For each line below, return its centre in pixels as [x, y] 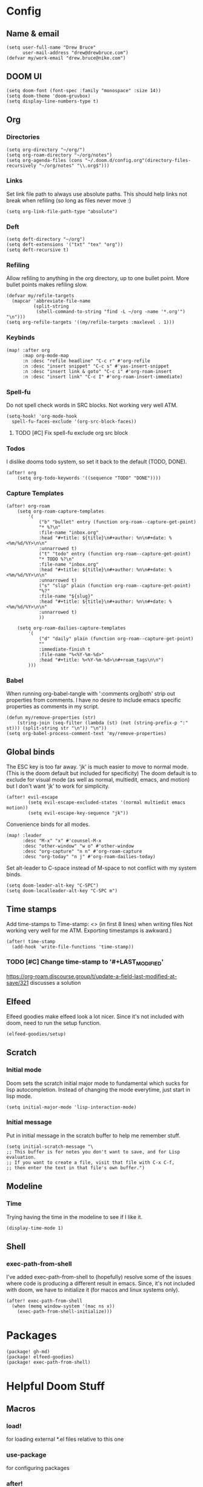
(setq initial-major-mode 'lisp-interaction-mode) [72, 1107]
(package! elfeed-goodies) [40, 1357]
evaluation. [21, 1157]
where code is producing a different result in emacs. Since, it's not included [101, 1283]
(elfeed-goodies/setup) [36, 1034]
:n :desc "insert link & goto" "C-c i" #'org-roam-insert [97, 371]
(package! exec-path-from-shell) [48, 1363]
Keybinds [21, 338]
